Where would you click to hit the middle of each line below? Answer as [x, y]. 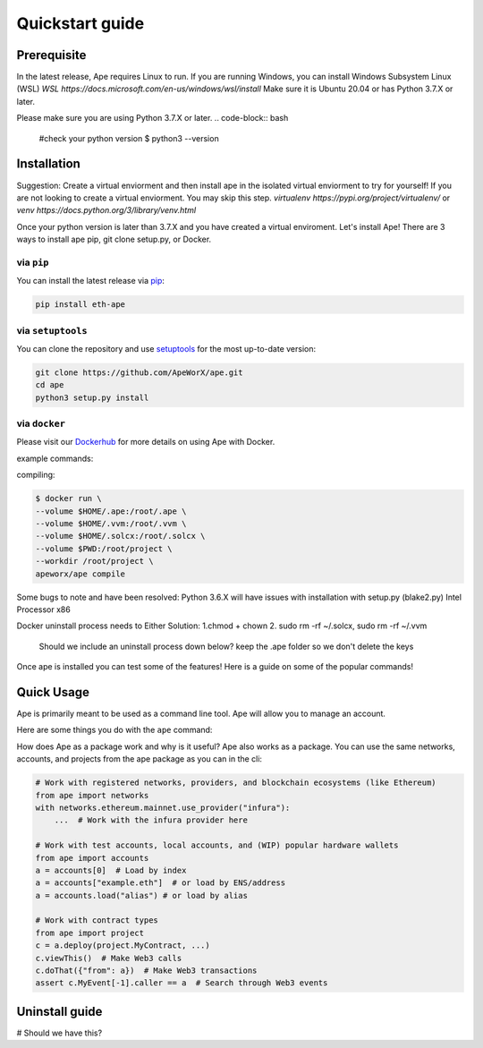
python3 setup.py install [92, 397]
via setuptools [52, 330]
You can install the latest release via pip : [91, 281]
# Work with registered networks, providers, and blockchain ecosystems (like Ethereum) [236, 783]
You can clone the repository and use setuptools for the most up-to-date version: [166, 348]
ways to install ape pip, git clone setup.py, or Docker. [114, 239]
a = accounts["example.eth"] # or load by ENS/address [161, 883]
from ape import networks [92, 795]
